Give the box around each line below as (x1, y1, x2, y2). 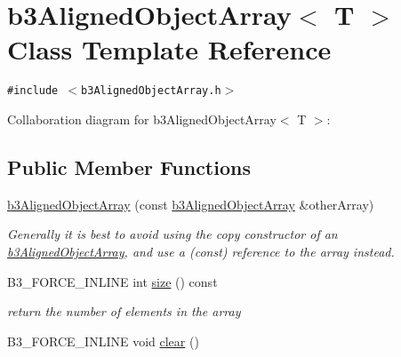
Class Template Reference (7, 31, 332, 67)
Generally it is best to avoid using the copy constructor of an (7, 225, 338, 243)
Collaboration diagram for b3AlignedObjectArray (7, 109, 277, 128)
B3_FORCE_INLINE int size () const (7, 272, 218, 290)
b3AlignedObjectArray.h (81, 84, 221, 98)
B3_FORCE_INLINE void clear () (7, 331, 199, 350)
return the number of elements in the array (7, 302, 241, 321)
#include (7, 84, 59, 98)
